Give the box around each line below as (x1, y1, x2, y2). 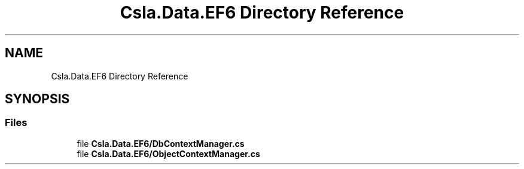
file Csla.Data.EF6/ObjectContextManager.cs (77, 148, 260, 159)
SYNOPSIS (5, 91, 70, 107)
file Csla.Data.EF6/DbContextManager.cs (77, 138, 245, 149)
